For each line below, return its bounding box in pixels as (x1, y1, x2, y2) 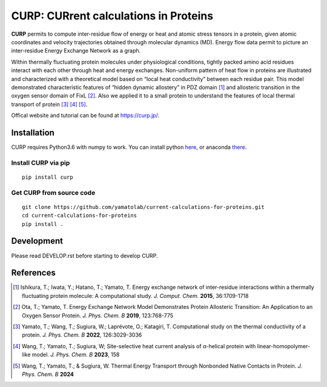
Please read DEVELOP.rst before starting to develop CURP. (11, 252, 158, 259)
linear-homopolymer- (257, 342, 311, 349)
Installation (11, 127, 54, 137)
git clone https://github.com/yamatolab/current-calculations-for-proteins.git (22, 203, 265, 210)
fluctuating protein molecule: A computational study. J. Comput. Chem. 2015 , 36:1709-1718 (22, 292, 249, 299)
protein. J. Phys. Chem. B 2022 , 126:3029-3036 (22, 331, 142, 339)
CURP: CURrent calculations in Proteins (11, 9, 214, 22)
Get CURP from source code (11, 188, 96, 197)
